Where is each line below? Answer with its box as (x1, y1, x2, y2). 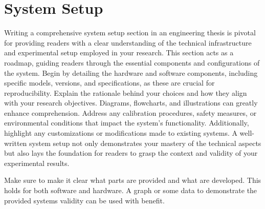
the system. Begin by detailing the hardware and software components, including (4, 67, 258, 78)
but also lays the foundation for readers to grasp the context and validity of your (4, 148, 258, 158)
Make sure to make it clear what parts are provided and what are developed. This (4, 175, 261, 185)
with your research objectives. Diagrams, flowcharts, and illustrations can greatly (4, 97, 258, 108)
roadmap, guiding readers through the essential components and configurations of (4, 57, 260, 68)
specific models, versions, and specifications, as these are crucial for (4, 77, 215, 88)
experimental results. (4, 157, 70, 168)
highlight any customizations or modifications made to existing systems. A (4, 128, 237, 138)
